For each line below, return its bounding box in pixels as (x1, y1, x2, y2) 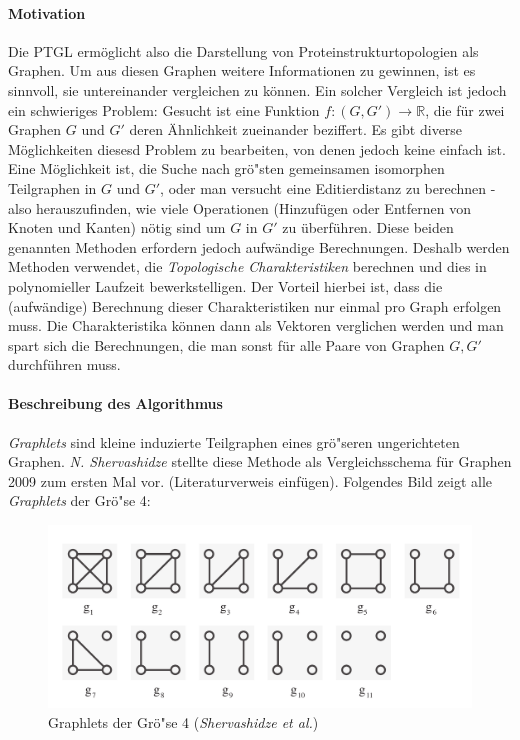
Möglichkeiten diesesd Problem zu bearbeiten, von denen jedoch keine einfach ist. (8, 138, 506, 159)
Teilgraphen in (8, 177, 97, 198)
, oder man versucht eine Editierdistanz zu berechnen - (160, 177, 496, 198)
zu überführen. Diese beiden (282, 217, 454, 238)
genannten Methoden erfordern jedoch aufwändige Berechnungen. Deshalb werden (8, 236, 510, 257)
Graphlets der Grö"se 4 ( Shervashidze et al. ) (48, 712, 319, 733)
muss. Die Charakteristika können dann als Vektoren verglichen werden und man (8, 315, 504, 336)
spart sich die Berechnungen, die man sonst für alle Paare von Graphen (8, 334, 445, 355)
